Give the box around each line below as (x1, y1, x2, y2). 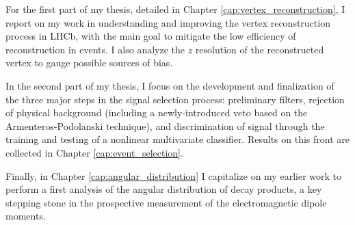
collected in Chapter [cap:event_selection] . (5, 145, 183, 159)
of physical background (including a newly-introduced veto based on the (5, 105, 308, 120)
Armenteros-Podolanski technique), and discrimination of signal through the (5, 118, 325, 133)
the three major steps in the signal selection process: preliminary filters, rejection (5, 92, 345, 106)
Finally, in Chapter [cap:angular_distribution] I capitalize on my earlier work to (5, 168, 341, 183)
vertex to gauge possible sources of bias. (5, 55, 173, 70)
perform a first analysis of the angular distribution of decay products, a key (5, 182, 322, 196)
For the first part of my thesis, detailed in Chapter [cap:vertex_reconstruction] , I (5, 2, 345, 16)
